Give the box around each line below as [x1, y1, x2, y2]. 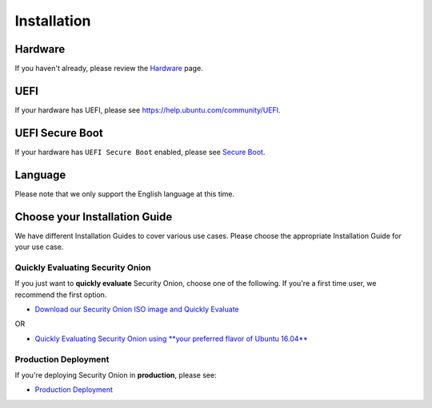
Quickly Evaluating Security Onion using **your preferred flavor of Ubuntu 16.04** [34, 334, 308, 343]
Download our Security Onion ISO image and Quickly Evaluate [34, 304, 239, 314]
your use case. [14, 242, 64, 252]
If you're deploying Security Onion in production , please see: [14, 370, 217, 379]
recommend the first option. [14, 290, 107, 299]
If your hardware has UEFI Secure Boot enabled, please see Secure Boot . [14, 147, 266, 156]
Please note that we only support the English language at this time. [14, 188, 235, 199]
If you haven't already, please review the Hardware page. [14, 64, 203, 73]
